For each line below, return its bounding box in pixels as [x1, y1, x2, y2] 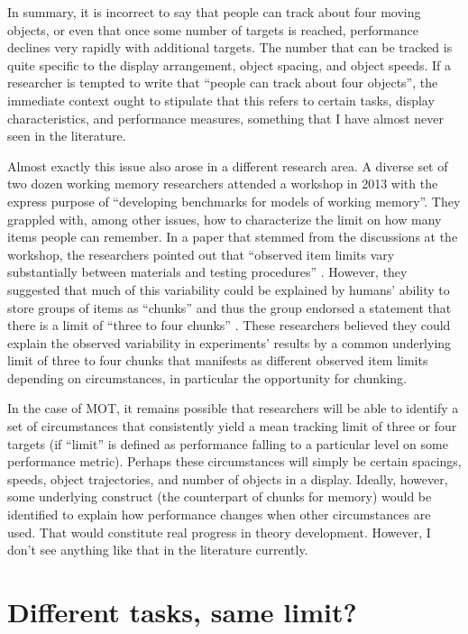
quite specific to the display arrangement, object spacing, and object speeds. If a [7, 55, 452, 74]
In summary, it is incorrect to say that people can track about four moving [7, 3, 421, 21]
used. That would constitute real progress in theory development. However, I [7, 522, 431, 541]
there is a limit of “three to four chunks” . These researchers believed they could [7, 316, 451, 335]
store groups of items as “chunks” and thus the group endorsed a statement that [7, 298, 452, 317]
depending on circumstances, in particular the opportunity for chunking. [7, 368, 407, 387]
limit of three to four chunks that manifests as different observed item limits [7, 351, 428, 370]
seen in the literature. [7, 126, 126, 145]
